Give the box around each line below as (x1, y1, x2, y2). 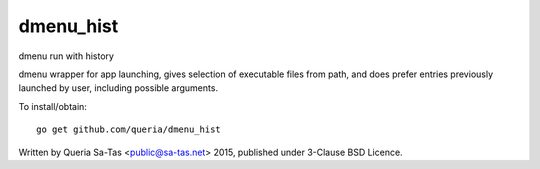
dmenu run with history (18, 50, 115, 62)
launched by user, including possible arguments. (18, 82, 219, 94)
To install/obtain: (18, 100, 87, 112)
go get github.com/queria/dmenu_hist (36, 124, 222, 135)
